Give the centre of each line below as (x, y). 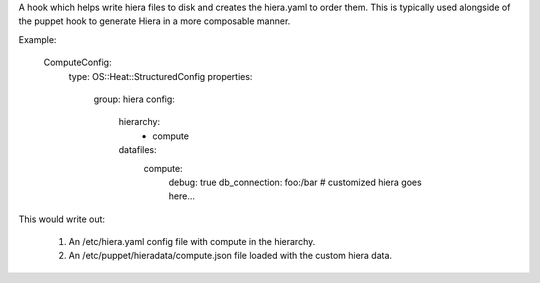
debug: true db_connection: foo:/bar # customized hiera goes (295, 182)
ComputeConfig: (77, 62)
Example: (37, 39)
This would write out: (61, 219)
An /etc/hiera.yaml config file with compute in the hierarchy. (192, 242)
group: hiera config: (134, 99)
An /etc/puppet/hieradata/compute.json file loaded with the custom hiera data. (230, 256)
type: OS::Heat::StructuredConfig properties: (160, 76)
